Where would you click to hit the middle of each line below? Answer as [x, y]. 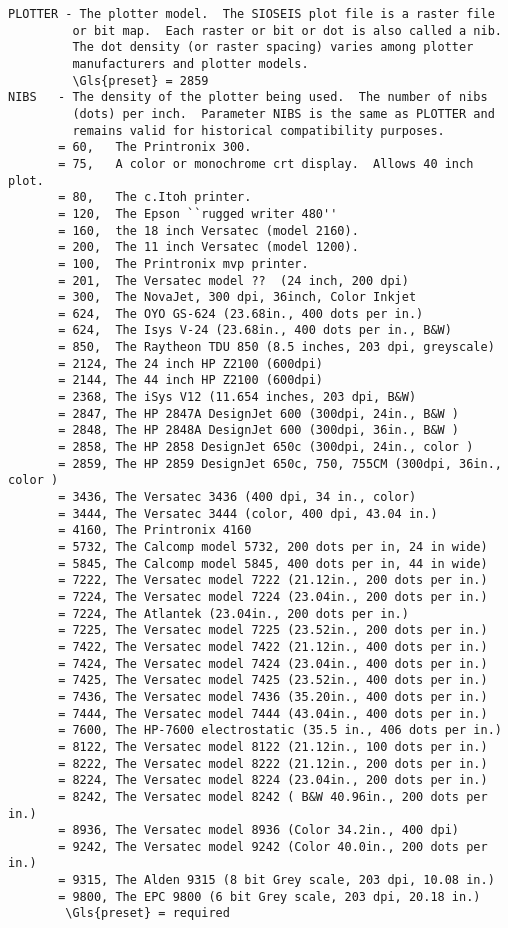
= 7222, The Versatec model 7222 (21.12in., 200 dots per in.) [273, 580]
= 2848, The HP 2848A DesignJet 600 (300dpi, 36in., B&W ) [259, 430]
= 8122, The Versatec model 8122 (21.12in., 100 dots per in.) [273, 746]
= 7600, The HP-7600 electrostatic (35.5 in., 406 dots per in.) [280, 730]
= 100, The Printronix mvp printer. [183, 263]
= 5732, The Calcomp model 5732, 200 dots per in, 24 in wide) [273, 547]
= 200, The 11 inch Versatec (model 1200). [208, 247]
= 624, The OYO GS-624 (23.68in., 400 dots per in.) [241, 313]
